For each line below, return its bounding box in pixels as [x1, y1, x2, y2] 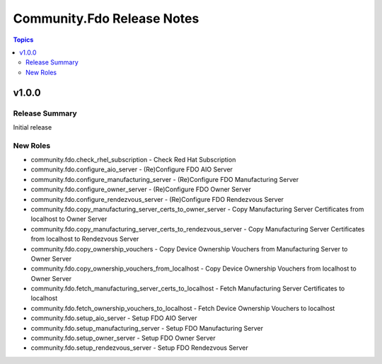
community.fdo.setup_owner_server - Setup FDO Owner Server [30, 334, 216, 343]
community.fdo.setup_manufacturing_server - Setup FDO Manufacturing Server [30, 324, 263, 332]
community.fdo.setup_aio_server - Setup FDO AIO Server [30, 314, 197, 322]
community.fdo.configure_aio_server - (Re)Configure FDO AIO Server [30, 165, 233, 174]
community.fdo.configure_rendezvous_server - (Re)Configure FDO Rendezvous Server [30, 195, 284, 203]
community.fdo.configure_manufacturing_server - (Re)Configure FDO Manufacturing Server [30, 175, 299, 183]
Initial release [13, 123, 52, 131]
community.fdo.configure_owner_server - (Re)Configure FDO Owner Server [30, 185, 251, 194]
